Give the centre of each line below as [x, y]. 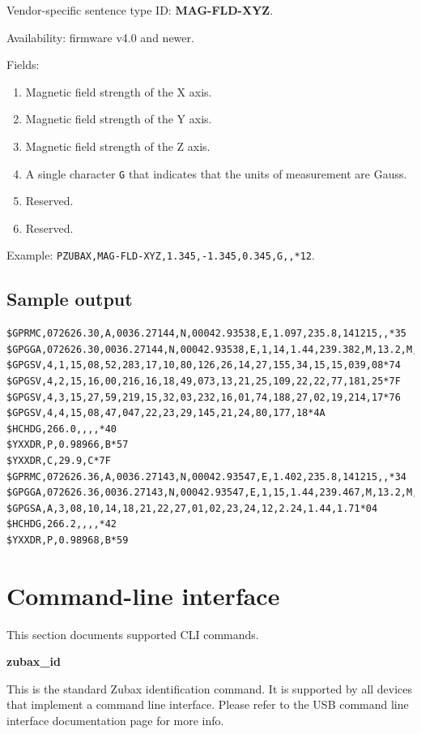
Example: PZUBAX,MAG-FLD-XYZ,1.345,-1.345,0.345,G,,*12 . [161, 255]
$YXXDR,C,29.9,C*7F [59, 461]
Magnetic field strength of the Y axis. [119, 119]
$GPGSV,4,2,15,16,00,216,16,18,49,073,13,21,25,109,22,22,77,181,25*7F [204, 382]
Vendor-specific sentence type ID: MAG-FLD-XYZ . [140, 10]
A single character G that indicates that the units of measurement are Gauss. [216, 173]
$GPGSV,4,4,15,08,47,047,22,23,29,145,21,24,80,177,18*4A [166, 413]
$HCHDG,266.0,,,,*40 [62, 429]
